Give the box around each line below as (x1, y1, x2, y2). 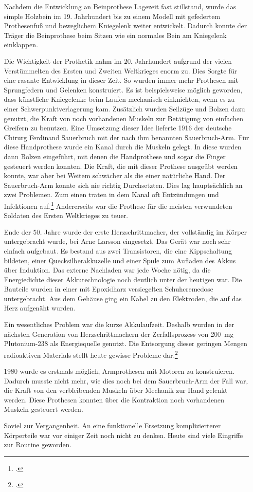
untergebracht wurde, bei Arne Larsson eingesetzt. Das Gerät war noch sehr (4, 236, 231, 246)
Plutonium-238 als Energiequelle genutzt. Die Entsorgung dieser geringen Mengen (4, 338, 248, 348)
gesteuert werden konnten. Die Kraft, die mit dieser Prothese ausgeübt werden (4, 161, 238, 171)
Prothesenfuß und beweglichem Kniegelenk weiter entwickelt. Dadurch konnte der (4, 20, 247, 31)
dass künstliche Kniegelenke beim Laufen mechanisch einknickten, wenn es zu (4, 94, 235, 104)
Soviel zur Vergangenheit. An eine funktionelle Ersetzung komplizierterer (4, 420, 221, 431)
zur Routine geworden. (4, 439, 72, 450)
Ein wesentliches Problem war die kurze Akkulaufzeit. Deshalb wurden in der (4, 319, 235, 329)
